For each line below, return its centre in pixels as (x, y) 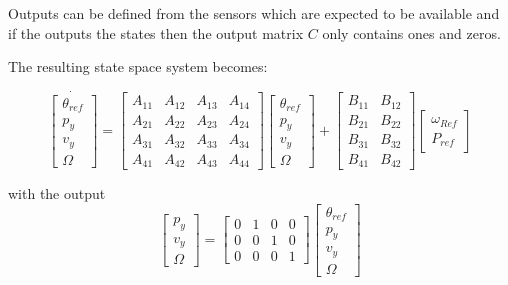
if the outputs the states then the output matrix (156, 32)
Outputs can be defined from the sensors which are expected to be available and (254, 13)
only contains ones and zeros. (411, 32)
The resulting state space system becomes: (138, 66)
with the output (57, 193)
